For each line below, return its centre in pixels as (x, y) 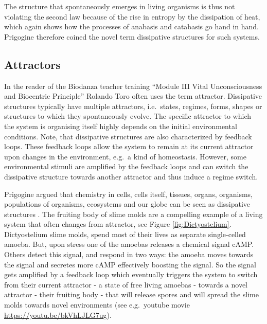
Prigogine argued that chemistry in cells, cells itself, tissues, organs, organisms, (128, 194)
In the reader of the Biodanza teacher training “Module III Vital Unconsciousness (133, 86)
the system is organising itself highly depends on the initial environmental (121, 126)
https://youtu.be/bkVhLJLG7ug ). (58, 314)
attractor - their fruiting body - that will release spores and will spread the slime (131, 294)
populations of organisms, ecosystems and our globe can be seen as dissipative (127, 204)
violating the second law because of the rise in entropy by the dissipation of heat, (132, 16)
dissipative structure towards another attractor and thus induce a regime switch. (131, 176)
